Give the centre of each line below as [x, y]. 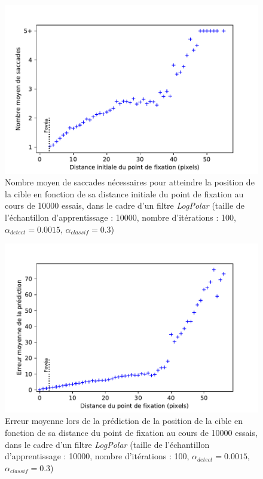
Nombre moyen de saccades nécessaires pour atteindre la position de [130, 182]
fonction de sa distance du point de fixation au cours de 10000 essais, [131, 433]
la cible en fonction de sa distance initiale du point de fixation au [124, 193]
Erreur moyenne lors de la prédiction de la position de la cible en [124, 421]
